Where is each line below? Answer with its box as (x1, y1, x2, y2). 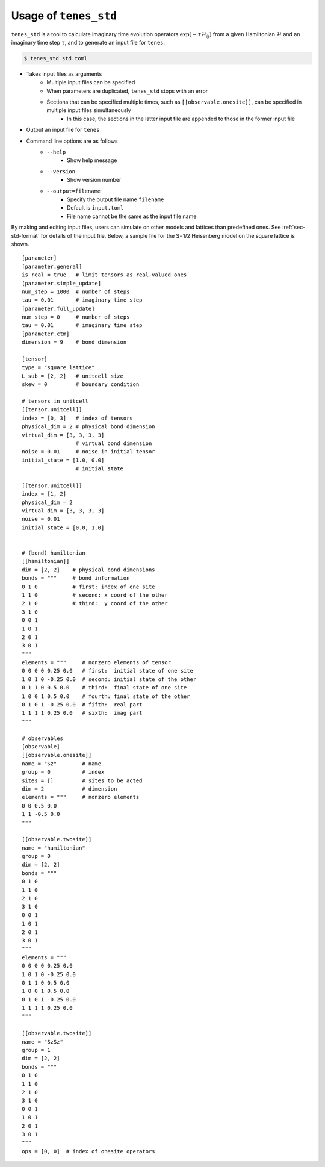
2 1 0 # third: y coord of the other (22, 600, 168, 607)
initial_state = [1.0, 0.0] (22, 456, 105, 464)
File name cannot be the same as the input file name (67, 213, 197, 220)
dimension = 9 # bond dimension (22, 339, 127, 346)
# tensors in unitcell (22, 397, 89, 405)
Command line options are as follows (26, 137, 118, 145)
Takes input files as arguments (26, 70, 102, 78)
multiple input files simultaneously (46, 107, 131, 114)
